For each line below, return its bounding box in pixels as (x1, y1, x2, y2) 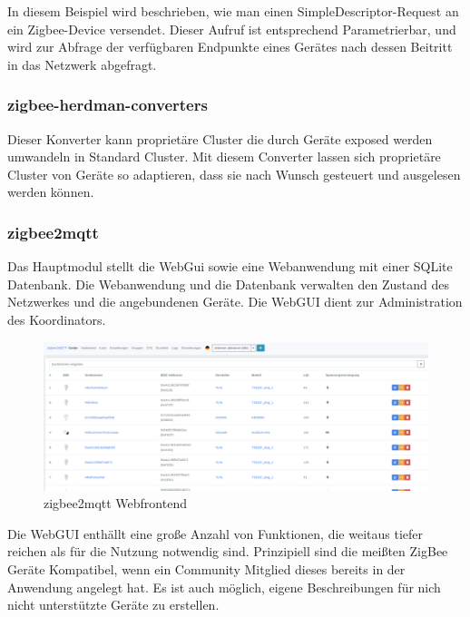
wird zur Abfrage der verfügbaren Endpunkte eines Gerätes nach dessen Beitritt (7, 37, 453, 56)
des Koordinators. (7, 309, 106, 328)
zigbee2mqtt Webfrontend (44, 494, 187, 513)
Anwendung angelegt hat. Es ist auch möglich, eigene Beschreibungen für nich (7, 577, 441, 596)
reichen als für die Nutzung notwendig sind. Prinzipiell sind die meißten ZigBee (7, 542, 448, 561)
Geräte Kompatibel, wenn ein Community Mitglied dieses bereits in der (7, 559, 406, 578)
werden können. (7, 182, 94, 201)
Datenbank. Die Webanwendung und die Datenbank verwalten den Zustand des (7, 274, 449, 293)
